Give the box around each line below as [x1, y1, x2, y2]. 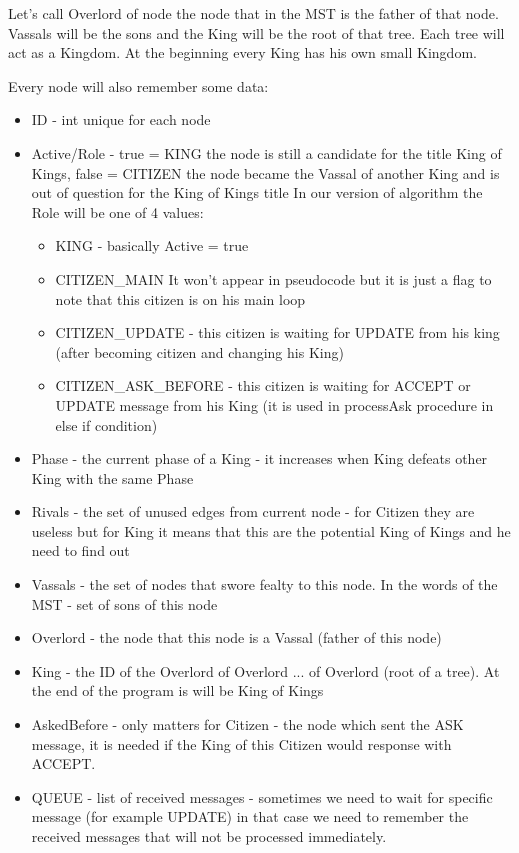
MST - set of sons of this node [31, 593, 218, 614]
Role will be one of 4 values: [31, 201, 204, 222]
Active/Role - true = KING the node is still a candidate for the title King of [31, 142, 502, 163]
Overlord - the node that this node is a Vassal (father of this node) [31, 627, 442, 648]
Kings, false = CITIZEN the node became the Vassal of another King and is [31, 162, 500, 183]
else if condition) [55, 414, 158, 435]
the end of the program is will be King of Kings [31, 680, 324, 701]
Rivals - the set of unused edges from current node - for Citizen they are [31, 501, 475, 522]
